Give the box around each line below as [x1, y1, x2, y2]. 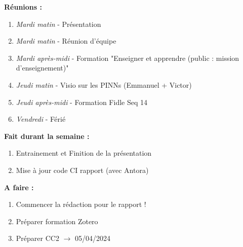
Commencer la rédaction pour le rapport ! [16, 199, 146, 209]
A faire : [4, 182, 34, 192]
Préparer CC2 [16, 233, 59, 243]
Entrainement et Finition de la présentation [16, 148, 152, 158]
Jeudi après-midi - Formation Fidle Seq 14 [16, 96, 147, 107]
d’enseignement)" [16, 62, 69, 73]
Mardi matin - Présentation [16, 18, 101, 29]
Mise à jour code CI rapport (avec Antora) [16, 164, 149, 175]
